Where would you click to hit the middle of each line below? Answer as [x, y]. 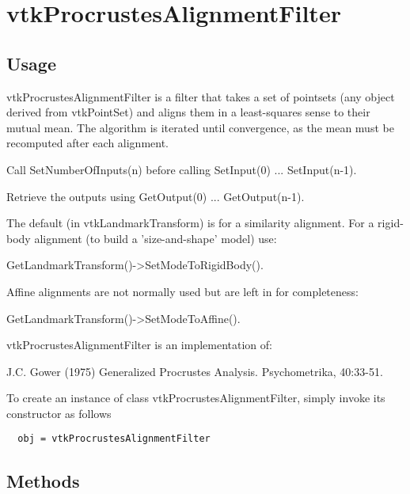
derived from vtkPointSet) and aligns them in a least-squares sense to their [188, 112]
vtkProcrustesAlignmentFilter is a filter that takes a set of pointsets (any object [201, 96]
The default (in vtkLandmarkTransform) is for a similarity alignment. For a [190, 223]
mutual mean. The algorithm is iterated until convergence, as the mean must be [200, 127]
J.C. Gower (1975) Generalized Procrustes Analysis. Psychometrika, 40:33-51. [195, 371]
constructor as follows [59, 413]
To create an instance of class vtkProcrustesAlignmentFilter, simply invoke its [196, 398]
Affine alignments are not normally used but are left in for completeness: [182, 291]
